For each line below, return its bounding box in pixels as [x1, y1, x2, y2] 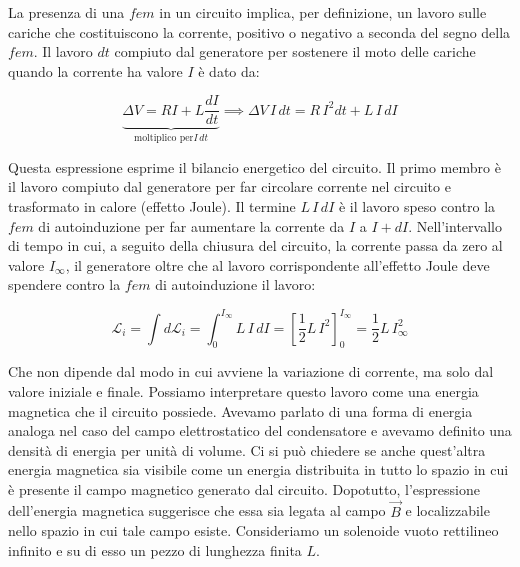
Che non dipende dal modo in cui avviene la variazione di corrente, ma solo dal [8, 361, 494, 382]
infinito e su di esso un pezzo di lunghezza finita [8, 539, 302, 560]
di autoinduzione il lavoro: [155, 274, 316, 295]
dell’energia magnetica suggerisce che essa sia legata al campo [8, 500, 386, 521]
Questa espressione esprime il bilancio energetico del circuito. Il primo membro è [8, 156, 501, 177]
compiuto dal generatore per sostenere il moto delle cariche [114, 41, 476, 62]
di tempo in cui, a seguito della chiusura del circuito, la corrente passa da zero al [8, 235, 503, 256]
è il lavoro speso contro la [338, 196, 496, 217]
